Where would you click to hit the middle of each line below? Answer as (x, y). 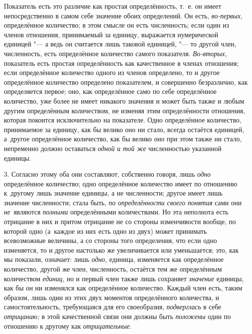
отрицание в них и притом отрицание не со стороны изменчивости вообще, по (120, 221)
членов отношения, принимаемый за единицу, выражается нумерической (111, 34)
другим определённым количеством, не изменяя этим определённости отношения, (125, 110)
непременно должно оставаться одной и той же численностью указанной (113, 148)
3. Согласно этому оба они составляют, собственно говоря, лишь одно (107, 174)
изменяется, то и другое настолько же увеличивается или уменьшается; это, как (121, 250)
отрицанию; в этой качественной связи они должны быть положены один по (118, 316)
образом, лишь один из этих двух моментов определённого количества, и (111, 297)
